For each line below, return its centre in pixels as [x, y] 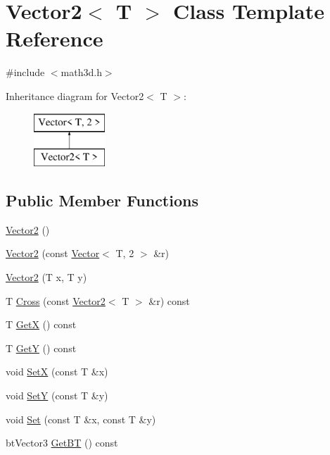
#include [25, 72]
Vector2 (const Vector [53, 253]
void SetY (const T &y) [57, 395]
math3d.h [81, 72]
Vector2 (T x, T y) [46, 277]
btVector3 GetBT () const [62, 443]
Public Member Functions [102, 200]
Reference [55, 38]
